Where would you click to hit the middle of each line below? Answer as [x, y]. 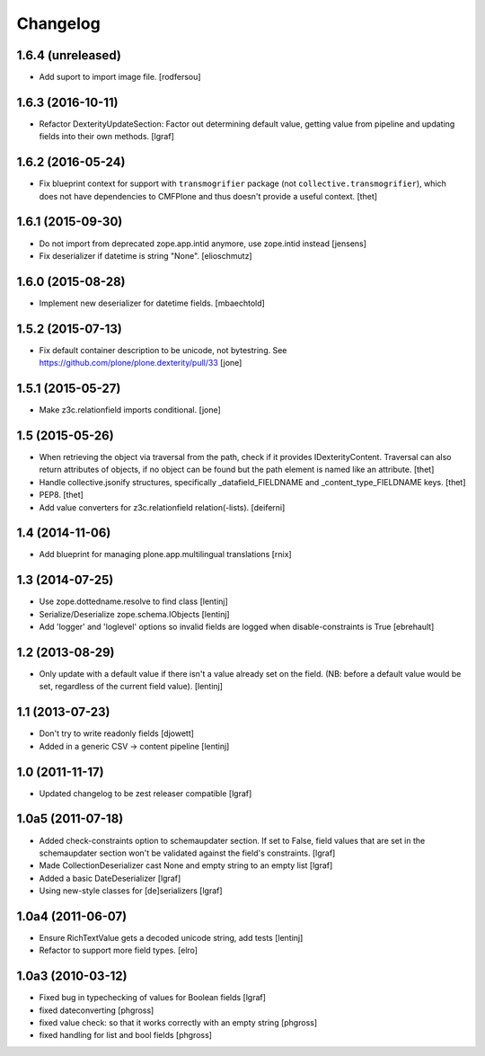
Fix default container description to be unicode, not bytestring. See [163, 350]
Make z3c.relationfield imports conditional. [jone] [130, 410]
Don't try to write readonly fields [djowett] [117, 733]
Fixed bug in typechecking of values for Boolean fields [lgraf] [153, 998]
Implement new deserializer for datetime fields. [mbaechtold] [152, 303]
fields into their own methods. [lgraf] [107, 137]
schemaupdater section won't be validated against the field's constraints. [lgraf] [187, 853]
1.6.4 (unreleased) [69, 55]
